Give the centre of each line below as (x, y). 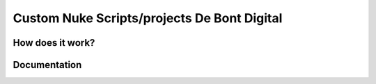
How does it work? (54, 43)
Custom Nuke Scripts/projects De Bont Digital (148, 18)
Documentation (47, 65)
